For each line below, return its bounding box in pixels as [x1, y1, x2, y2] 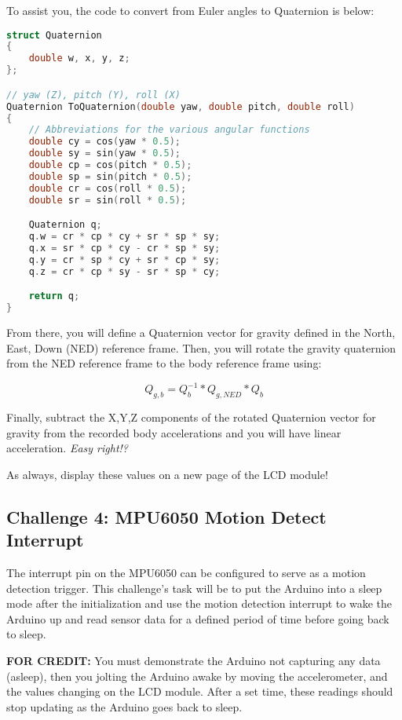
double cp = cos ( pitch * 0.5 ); [28, 159, 192, 170]
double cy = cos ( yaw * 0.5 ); [28, 136, 181, 148]
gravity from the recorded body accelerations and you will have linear [6, 424, 342, 440]
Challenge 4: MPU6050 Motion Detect [6, 504, 327, 528]
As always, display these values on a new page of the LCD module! [6, 466, 328, 482]
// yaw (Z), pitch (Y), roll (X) [6, 89, 181, 101]
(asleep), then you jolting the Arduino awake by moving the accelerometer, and [6, 667, 388, 684]
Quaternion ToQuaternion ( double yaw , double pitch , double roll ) [6, 101, 355, 112]
